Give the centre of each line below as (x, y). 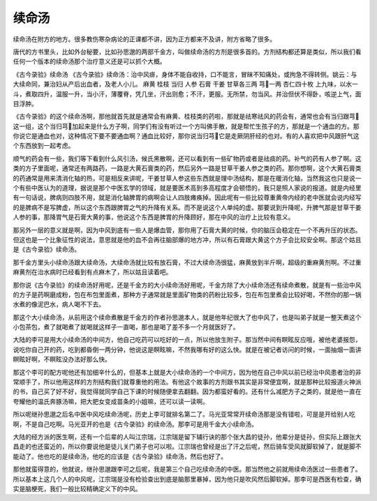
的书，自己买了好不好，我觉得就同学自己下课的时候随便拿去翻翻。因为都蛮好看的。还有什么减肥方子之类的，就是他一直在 (187, 391)
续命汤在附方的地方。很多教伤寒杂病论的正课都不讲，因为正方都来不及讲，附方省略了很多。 (144, 39)
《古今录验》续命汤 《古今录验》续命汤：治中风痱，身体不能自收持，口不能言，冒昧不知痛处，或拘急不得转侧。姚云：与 (185, 74)
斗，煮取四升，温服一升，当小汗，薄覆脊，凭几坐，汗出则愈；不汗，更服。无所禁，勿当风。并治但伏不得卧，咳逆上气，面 (187, 94)
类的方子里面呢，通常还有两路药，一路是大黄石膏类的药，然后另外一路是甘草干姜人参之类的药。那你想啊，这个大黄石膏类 (187, 168)
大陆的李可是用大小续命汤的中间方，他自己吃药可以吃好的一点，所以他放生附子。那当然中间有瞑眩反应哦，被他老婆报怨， (187, 340)
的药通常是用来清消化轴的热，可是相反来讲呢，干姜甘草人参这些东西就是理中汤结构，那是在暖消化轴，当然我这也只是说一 (187, 178)
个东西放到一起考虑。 (44, 146)
